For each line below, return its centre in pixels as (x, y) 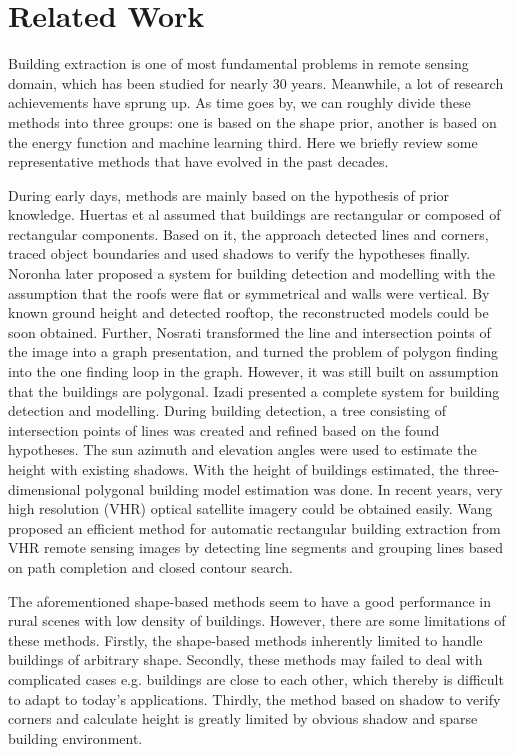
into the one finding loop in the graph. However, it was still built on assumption (253, 371)
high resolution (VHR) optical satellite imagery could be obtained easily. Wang (250, 508)
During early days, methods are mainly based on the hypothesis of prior (229, 194)
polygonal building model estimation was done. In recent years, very (294, 488)
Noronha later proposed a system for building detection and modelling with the (251, 273)
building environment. (75, 737)
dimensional (44, 488)
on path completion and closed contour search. (150, 566)
